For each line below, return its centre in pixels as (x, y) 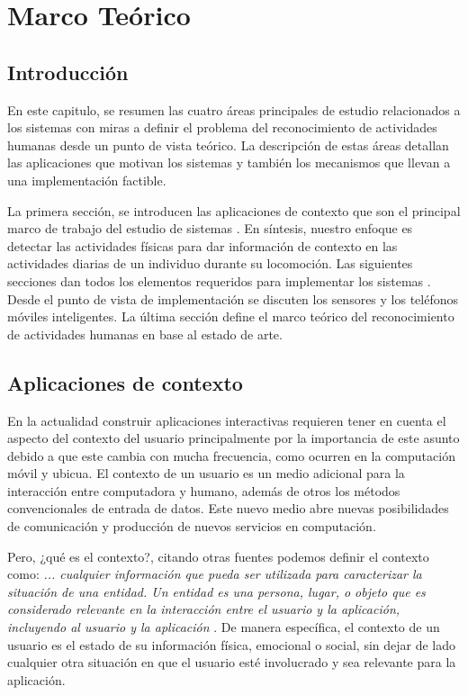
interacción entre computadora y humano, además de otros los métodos (204, 490)
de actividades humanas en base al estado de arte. (145, 334)
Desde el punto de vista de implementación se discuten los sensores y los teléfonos (233, 298)
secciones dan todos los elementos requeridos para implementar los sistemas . (219, 280)
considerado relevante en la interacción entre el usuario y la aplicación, (204, 609)
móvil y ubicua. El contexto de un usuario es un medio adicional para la (206, 473)
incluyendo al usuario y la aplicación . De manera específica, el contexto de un (224, 627)
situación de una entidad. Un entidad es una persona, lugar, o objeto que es (216, 591)
